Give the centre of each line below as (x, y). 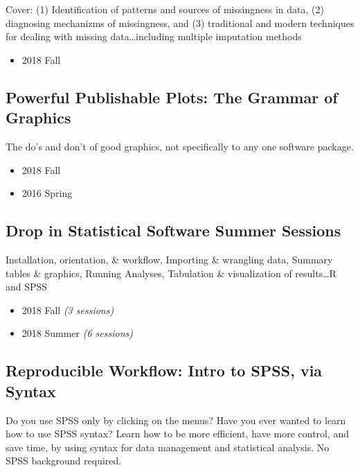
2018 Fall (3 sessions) (68, 309)
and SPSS (27, 287)
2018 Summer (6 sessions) (78, 333)
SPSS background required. (64, 461)
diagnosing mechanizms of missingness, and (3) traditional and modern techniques (180, 23)
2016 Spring (47, 193)
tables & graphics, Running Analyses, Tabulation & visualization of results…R (171, 273)
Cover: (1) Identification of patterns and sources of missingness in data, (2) (165, 9)
